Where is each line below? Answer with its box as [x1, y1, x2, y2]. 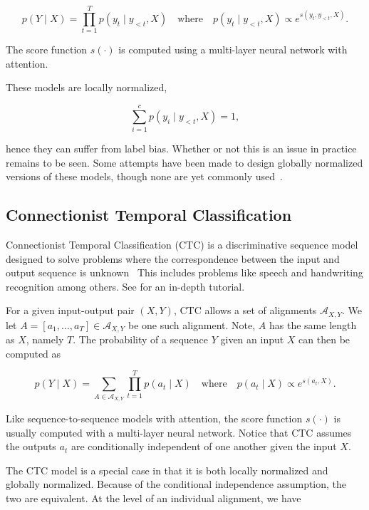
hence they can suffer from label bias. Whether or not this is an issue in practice [6, 141, 357, 156]
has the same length [269, 317, 357, 332]
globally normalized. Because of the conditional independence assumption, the [6, 477, 347, 491]
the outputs [6, 439, 56, 454]
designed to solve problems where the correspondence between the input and [6, 251, 340, 266]
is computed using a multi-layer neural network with [118, 42, 348, 57]
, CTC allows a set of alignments [173, 303, 317, 318]
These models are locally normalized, [6, 80, 167, 95]
